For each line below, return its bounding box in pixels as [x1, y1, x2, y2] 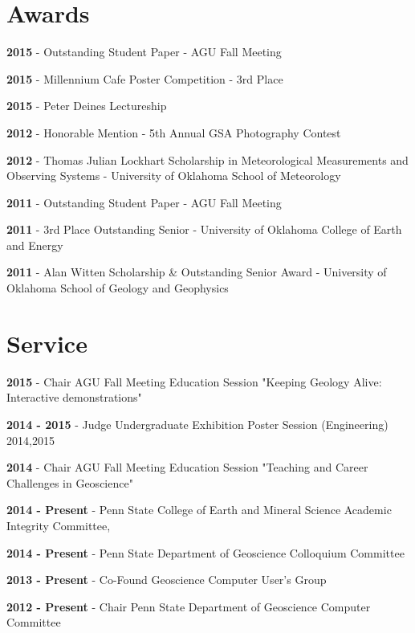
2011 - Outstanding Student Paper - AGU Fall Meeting [6, 194, 282, 210]
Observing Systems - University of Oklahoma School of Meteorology [6, 167, 341, 184]
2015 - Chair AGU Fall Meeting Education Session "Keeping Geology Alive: [6, 373, 382, 390]
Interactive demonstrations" [6, 389, 142, 406]
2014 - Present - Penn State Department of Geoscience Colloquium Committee [6, 544, 405, 561]
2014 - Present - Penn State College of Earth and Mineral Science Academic [6, 501, 392, 518]
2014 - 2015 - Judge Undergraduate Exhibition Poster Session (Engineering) [6, 415, 389, 432]
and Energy [6, 236, 63, 253]
